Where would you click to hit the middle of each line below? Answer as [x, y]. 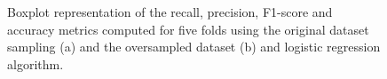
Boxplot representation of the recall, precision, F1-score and [170, 12]
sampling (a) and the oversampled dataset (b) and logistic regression [194, 47]
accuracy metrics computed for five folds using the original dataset [188, 29]
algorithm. [36, 63]
